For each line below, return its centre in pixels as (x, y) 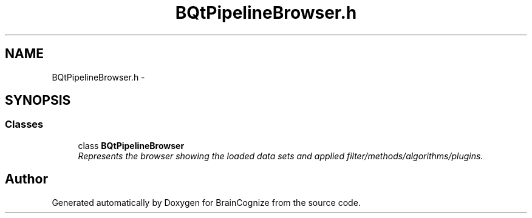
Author (26, 179)
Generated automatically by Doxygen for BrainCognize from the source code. (206, 202)
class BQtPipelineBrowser (131, 145)
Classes (24, 124)
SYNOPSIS (38, 101)
